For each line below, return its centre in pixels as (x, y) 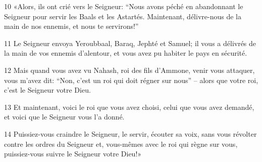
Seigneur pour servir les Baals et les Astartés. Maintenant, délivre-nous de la (123, 16)
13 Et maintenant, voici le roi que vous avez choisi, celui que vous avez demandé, (129, 107)
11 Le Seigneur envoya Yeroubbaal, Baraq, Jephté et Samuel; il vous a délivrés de (130, 43)
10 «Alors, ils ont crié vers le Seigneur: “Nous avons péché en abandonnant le (124, 6)
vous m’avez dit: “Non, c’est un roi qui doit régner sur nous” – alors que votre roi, (131, 80)
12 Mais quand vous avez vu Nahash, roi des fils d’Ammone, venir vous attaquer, (129, 70)
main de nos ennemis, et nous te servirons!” (71, 26)
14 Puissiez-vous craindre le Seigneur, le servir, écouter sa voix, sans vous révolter (130, 133)
